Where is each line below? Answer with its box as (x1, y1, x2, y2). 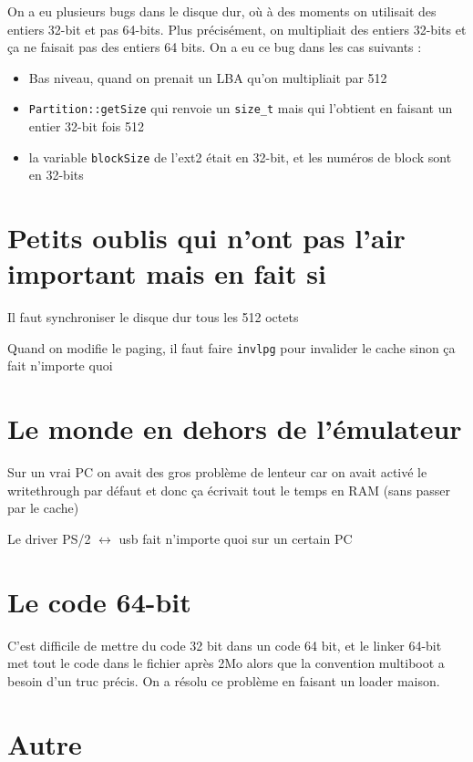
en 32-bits (28, 165, 84, 184)
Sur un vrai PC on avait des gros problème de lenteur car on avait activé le (7, 463, 427, 482)
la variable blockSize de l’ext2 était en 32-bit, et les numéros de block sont (28, 147, 452, 166)
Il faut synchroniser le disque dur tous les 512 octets (7, 308, 299, 327)
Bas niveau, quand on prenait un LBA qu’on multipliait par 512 (28, 68, 387, 87)
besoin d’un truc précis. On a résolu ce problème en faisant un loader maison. (7, 671, 440, 690)
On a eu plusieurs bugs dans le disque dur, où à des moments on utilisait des (7, 2, 437, 20)
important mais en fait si (7, 255, 326, 292)
